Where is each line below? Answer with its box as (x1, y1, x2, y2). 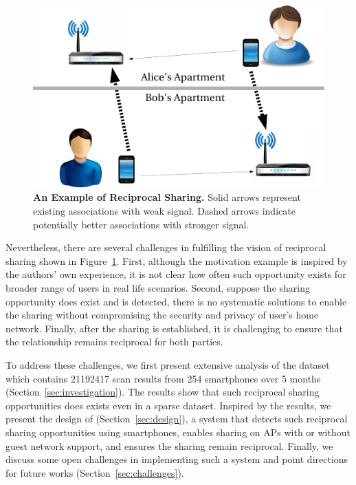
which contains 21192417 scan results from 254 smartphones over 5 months (5, 371, 321, 385)
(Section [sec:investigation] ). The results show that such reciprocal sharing (5, 385, 320, 399)
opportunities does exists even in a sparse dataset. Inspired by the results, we (5, 398, 331, 412)
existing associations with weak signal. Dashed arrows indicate (33, 204, 296, 218)
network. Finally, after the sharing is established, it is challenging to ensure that (5, 321, 343, 335)
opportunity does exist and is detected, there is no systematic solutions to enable (5, 294, 347, 308)
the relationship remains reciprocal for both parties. (5, 334, 223, 349)
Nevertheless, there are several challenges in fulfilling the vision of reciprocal (5, 240, 326, 255)
